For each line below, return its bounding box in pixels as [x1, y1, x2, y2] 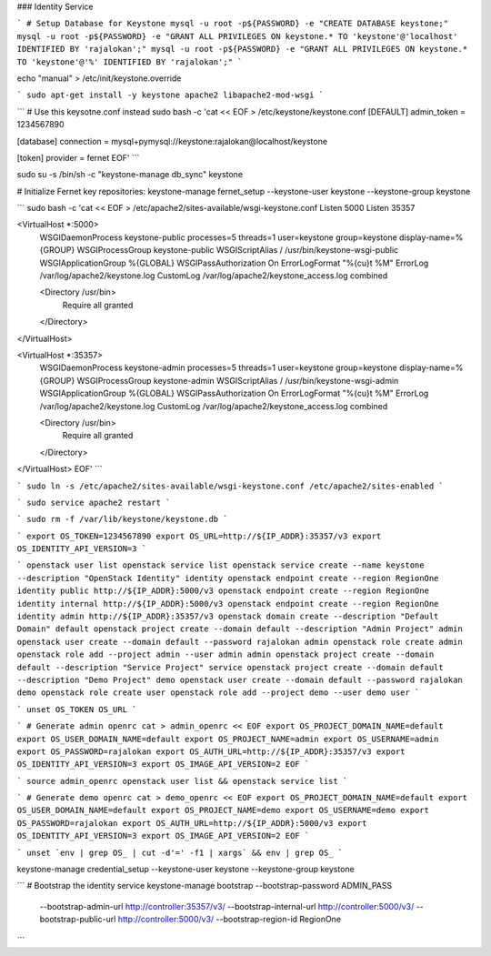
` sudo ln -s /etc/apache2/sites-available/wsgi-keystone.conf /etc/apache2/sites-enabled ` [16, 480, 445, 491]
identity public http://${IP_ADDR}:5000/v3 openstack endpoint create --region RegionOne [16, 586, 429, 596]
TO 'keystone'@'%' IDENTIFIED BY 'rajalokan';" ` [16, 56, 243, 67]
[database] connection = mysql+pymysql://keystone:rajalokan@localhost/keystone [16, 136, 327, 146]
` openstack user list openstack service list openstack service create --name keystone [16, 560, 425, 570]
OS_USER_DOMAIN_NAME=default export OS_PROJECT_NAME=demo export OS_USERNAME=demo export [16, 805, 429, 816]
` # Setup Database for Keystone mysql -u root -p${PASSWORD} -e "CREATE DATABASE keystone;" [16, 18, 449, 29]
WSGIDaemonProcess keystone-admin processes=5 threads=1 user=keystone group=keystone [39, 362, 397, 373]
